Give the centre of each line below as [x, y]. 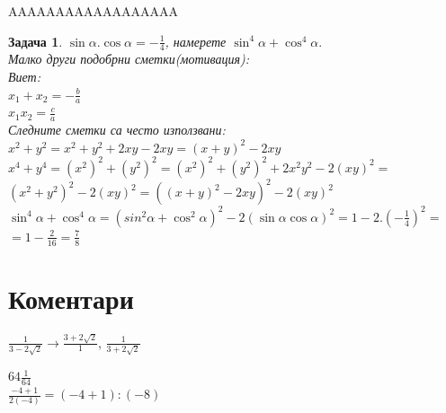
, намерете [196, 41]
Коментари [71, 298]
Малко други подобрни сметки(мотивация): [129, 59]
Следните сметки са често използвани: [117, 130]
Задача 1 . [36, 41]
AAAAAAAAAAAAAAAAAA [93, 11]
